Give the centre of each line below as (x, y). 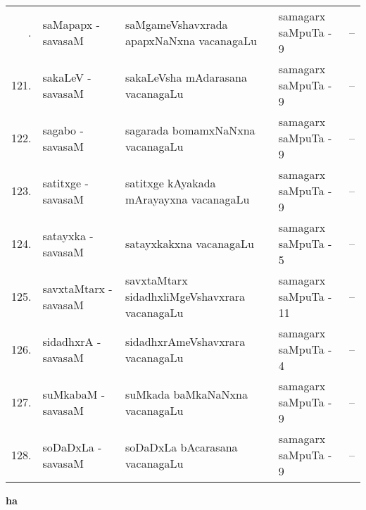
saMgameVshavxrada (177, 24)
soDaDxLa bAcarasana (182, 447)
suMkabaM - (74, 394)
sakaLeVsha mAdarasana (186, 77)
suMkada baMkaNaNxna (187, 394)
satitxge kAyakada (171, 182)
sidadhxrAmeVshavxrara (185, 341)
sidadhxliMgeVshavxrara (185, 296)
